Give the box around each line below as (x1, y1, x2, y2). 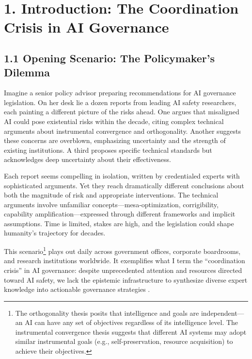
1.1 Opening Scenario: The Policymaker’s (4, 50, 215, 65)
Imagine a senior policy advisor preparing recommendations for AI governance (4, 88, 236, 98)
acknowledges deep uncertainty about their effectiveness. (4, 154, 171, 164)
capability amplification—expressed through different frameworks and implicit (4, 209, 236, 219)
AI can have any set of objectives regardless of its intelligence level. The (25, 317, 238, 327)
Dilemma (4, 65, 50, 80)
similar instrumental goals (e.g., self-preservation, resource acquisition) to (15, 336, 233, 346)
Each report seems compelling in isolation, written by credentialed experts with (4, 170, 240, 180)
